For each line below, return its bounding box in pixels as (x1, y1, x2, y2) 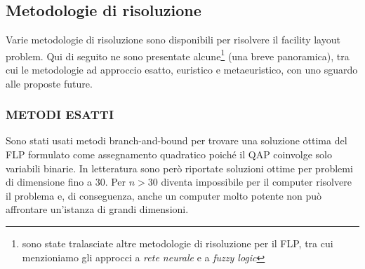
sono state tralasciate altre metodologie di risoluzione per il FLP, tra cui (22, 236, 333, 251)
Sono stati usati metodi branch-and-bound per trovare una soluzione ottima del (6, 133, 347, 148)
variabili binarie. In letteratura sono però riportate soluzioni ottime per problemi (6, 160, 353, 175)
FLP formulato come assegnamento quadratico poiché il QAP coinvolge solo (6, 147, 333, 162)
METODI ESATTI (6, 106, 114, 123)
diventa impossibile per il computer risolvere (161, 174, 352, 189)
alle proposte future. (6, 76, 93, 90)
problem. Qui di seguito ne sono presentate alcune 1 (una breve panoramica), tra (6, 46, 350, 63)
